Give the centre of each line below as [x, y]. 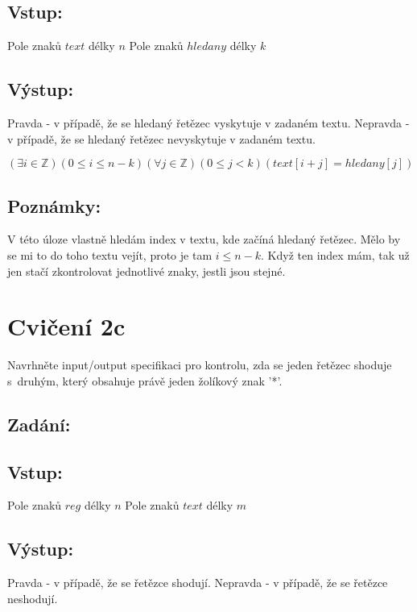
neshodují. [33, 598]
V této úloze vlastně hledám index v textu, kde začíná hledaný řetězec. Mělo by [204, 239]
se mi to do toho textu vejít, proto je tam [110, 254]
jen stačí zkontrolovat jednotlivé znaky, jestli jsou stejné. [147, 271]
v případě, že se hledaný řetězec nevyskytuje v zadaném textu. [161, 138]
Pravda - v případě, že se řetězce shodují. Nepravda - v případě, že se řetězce [198, 583]
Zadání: [39, 424]
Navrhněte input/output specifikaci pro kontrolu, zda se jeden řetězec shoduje [200, 365]
